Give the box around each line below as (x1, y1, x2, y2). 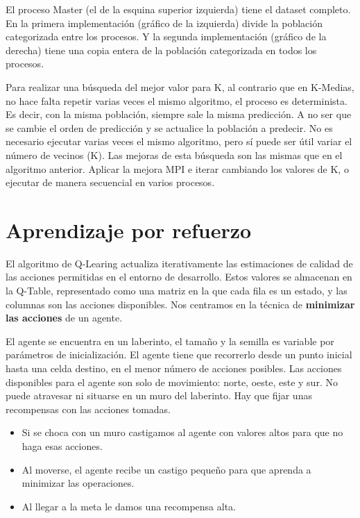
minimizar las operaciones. (22, 476, 135, 490)
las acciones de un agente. (6, 310, 123, 325)
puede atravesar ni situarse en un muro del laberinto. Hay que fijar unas (6, 388, 312, 403)
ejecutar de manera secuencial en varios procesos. (6, 175, 215, 190)
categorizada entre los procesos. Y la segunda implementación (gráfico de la (6, 29, 327, 44)
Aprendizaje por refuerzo (6, 215, 252, 244)
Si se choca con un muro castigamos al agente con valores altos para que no (22, 425, 343, 440)
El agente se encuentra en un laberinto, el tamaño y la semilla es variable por (6, 333, 334, 348)
